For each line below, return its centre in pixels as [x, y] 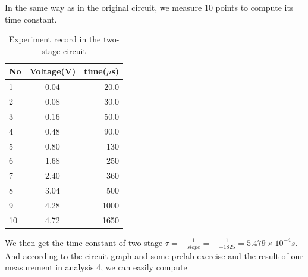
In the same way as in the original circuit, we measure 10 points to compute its [149, 7]
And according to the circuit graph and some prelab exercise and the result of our [154, 255]
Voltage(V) [53, 71]
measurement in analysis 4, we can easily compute [96, 267]
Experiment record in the [55, 39]
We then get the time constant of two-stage [84, 242]
